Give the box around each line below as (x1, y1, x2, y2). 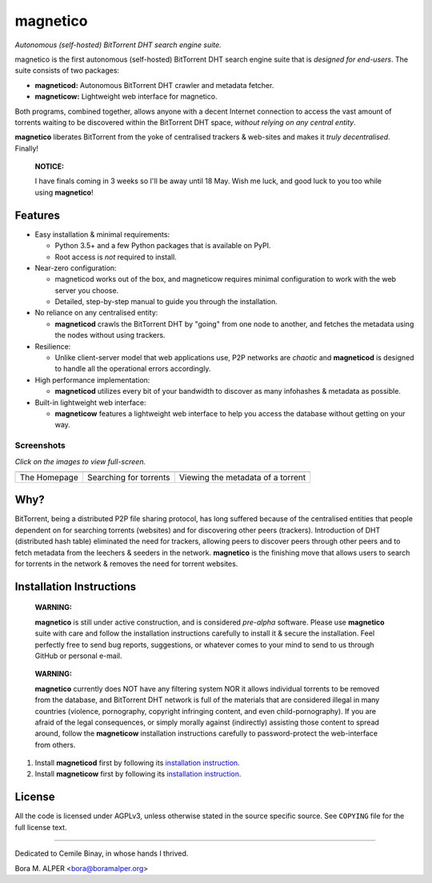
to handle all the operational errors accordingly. (54, 364, 211, 374)
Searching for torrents (86, 472, 171, 483)
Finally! (14, 143, 39, 153)
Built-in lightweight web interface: (34, 397, 146, 407)
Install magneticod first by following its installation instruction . (34, 758, 240, 768)
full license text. (14, 822, 67, 832)
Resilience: (34, 341, 71, 351)
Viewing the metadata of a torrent (178, 472, 306, 483)
